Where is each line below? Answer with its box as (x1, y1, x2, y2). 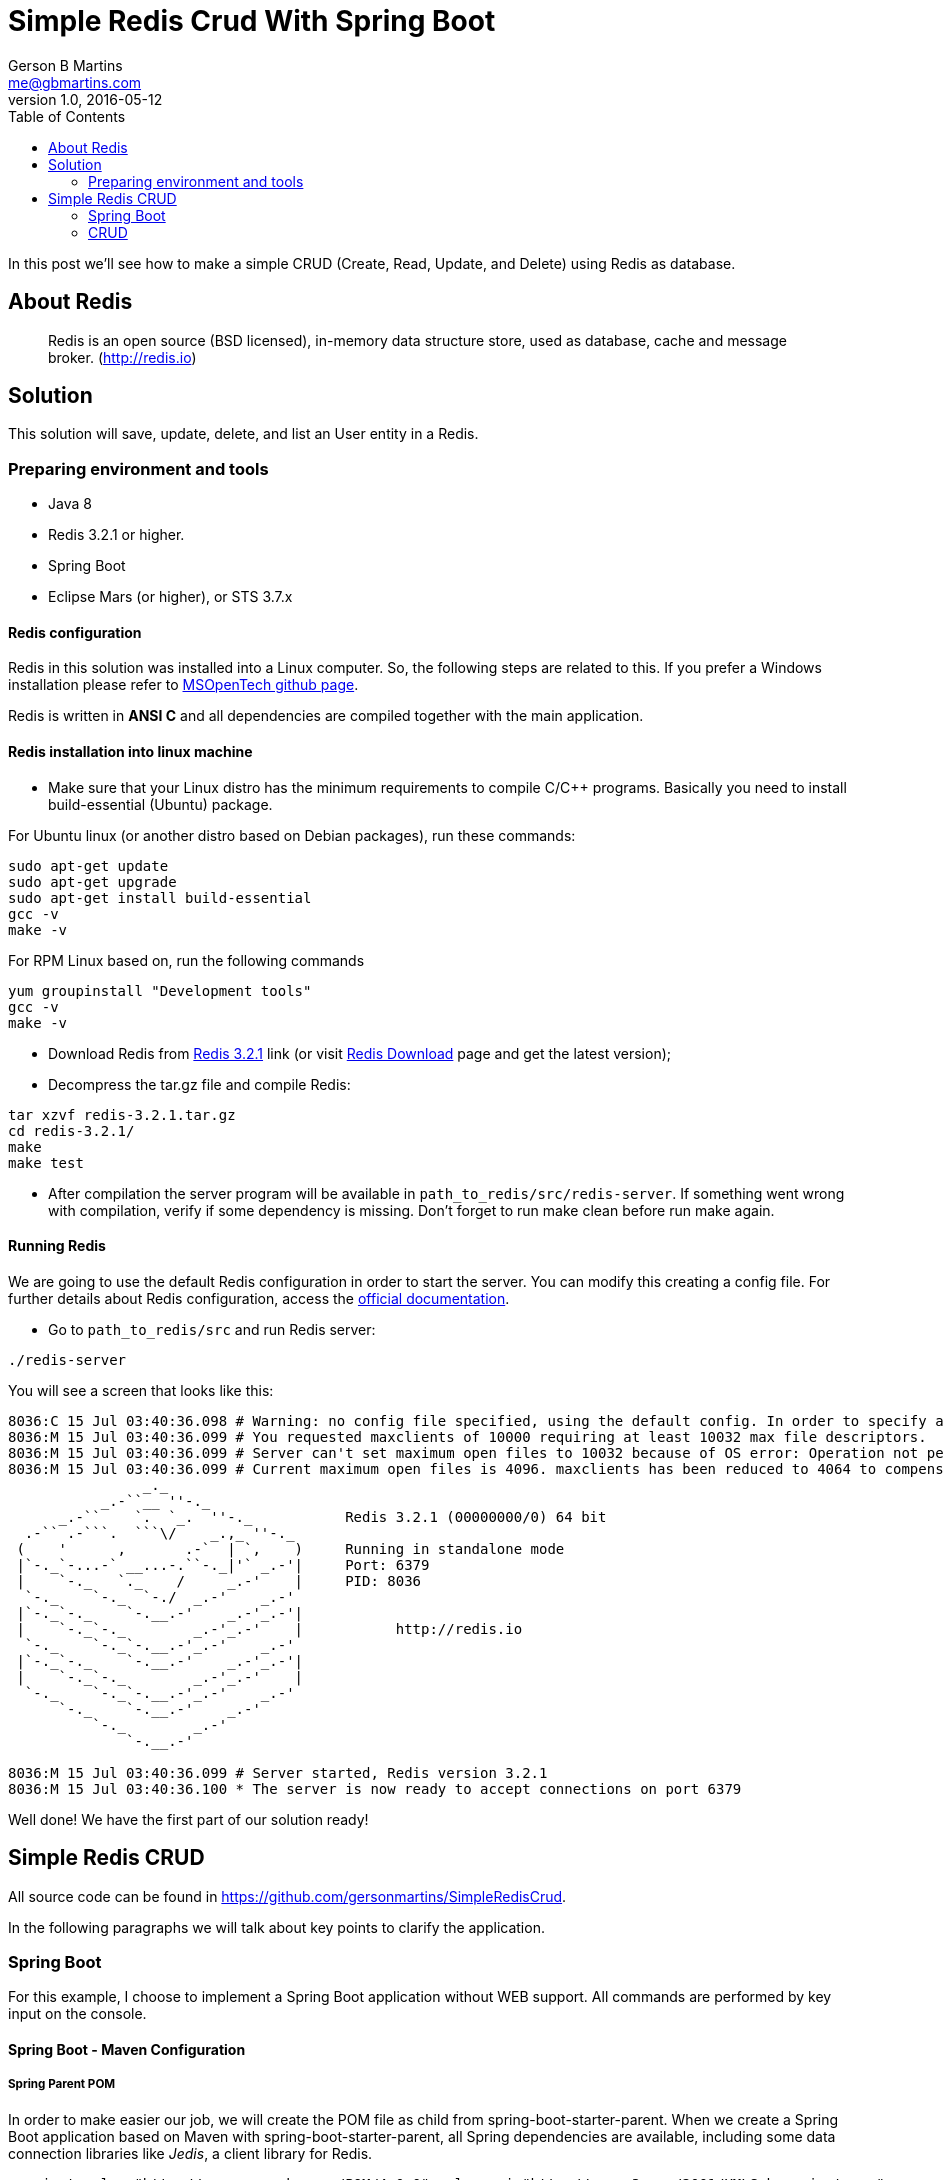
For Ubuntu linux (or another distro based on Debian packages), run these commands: (8, 826, 576, 844)
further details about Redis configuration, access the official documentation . (8, 1289, 510, 1307)
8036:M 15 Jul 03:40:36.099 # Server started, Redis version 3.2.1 (8, 1764, 548, 1781)
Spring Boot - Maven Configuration (8, 2041, 246, 2059)
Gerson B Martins (8, 56, 123, 74)
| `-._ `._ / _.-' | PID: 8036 (16, 1572, 422, 1589)
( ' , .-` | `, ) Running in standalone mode (16, 1540, 565, 1557)
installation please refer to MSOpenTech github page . (8, 676, 359, 694)
